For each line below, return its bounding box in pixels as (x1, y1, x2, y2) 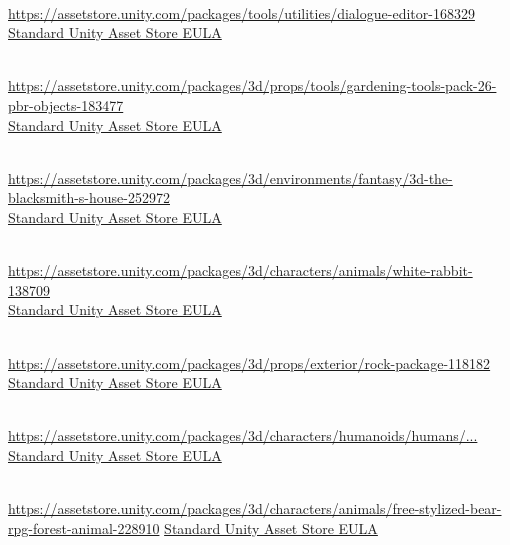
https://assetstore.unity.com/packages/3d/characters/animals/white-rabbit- (8, 260, 473, 281)
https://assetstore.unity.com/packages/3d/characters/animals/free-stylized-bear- (8, 498, 502, 519)
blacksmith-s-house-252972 (8, 187, 170, 208)
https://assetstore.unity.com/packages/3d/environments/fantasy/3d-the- (8, 167, 453, 188)
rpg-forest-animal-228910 (8, 517, 160, 538)
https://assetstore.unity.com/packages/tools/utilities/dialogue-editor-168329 (8, 2, 475, 23)
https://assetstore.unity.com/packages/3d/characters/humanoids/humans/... (8, 425, 478, 446)
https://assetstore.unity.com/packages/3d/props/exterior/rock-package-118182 (8, 352, 491, 373)
